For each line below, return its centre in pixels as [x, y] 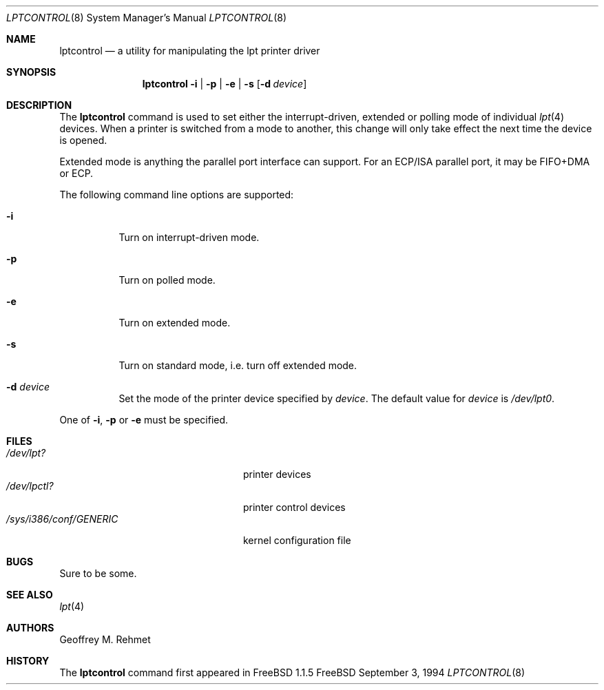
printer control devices [294, 507]
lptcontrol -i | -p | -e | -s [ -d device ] [225, 84]
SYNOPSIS [31, 72]
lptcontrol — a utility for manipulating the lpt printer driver [190, 51]
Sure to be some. [98, 573]
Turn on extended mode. [175, 323]
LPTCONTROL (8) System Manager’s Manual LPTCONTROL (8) [147, 18]
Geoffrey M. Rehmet [105, 639]
